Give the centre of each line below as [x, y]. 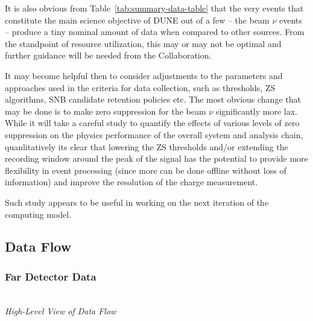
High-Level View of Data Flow [61, 310]
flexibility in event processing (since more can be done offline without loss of [146, 170]
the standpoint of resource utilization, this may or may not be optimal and [143, 43]
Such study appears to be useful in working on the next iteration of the [137, 202]
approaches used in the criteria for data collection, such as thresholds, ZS [140, 87]
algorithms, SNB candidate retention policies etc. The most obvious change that [153, 99]
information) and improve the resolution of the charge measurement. [131, 182]
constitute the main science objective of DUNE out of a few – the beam [137, 20]
